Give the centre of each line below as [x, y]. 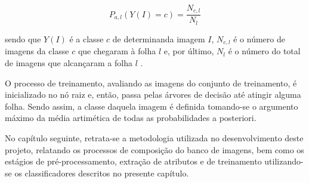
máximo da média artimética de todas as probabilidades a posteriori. [131, 118]
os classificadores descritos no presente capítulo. [102, 173]
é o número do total [264, 51]
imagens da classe [37, 51]
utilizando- [284, 161]
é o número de [259, 38]
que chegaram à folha [117, 51]
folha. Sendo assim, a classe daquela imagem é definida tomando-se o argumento [152, 106]
